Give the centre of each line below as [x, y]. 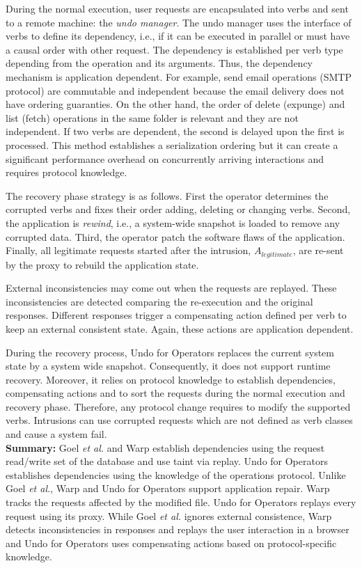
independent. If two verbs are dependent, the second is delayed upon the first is [175, 131]
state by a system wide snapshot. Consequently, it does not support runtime [168, 366]
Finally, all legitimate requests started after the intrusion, [128, 250]
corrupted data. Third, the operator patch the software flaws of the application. [175, 236]
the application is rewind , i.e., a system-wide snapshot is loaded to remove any [173, 222]
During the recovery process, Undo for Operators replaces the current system [170, 352]
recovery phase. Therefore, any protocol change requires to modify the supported [178, 406]
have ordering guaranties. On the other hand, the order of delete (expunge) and [175, 104]
